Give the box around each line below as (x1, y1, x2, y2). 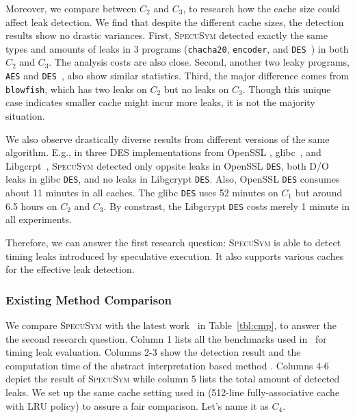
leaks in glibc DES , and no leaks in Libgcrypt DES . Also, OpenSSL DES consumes (5, 172, 340, 186)
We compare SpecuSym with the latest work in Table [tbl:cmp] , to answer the (5, 317, 337, 332)
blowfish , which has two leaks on (5, 81, 147, 96)
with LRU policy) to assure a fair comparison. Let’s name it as (5, 398, 269, 413)
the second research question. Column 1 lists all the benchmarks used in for (5, 331, 327, 345)
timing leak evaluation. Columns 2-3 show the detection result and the (5, 345, 301, 359)
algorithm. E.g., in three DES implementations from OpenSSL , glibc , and (5, 145, 321, 159)
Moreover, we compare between (5, 1, 137, 15)
